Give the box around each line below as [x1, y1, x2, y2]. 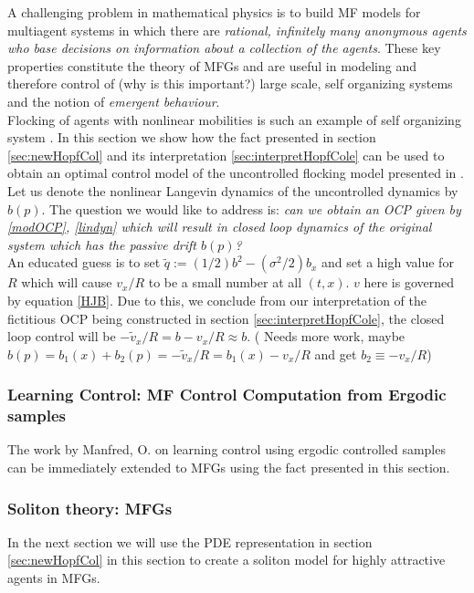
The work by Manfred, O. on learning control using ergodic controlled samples [7, 440, 446, 459]
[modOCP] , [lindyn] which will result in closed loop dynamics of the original [7, 217, 432, 236]
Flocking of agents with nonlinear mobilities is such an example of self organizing [7, 109, 461, 129]
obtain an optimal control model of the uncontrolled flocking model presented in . [7, 163, 464, 182]
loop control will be [7, 327, 116, 346]
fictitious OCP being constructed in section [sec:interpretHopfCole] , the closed [7, 308, 445, 328]
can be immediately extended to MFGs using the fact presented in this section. [7, 458, 450, 477]
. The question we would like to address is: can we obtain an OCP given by [41, 199, 461, 218]
